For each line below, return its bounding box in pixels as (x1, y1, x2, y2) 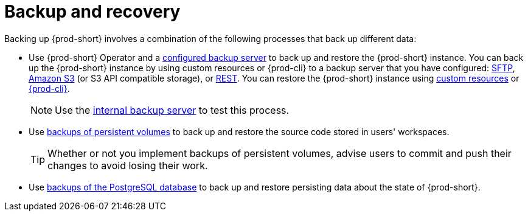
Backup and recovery (4, 1, 181, 22)
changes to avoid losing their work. (47, 159, 208, 172)
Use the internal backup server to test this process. (55, 103, 290, 116)
